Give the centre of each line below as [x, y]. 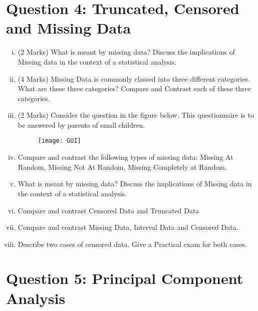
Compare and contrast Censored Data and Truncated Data [108, 210]
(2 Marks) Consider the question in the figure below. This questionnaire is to [136, 115]
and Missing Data [69, 28]
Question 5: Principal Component [125, 278]
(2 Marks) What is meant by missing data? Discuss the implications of [126, 52]
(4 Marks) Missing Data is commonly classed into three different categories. [134, 78]
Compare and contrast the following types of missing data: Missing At [125, 157]
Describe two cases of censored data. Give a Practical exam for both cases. [132, 244]
